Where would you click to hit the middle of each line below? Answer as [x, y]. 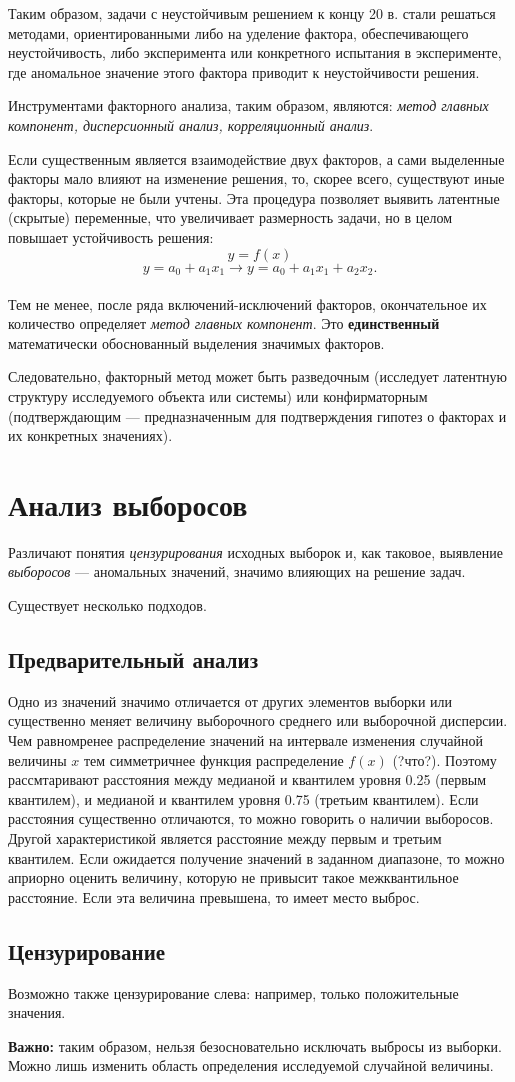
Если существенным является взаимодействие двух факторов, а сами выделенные [256, 158]
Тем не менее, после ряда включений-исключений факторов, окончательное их [247, 303]
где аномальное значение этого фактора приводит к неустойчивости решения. [244, 71]
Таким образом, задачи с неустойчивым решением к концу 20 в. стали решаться [252, 13]
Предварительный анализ [133, 659]
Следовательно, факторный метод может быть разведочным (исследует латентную [258, 376]
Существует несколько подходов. [107, 605]
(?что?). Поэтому [444, 759]
